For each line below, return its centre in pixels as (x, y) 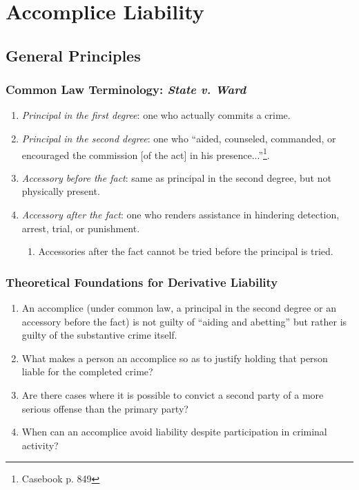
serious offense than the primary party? (105, 408)
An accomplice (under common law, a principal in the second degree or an (179, 308)
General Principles (73, 55)
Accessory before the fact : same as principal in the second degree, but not (176, 177)
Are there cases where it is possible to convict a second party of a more (173, 394)
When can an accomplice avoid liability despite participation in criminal (174, 432)
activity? (40, 445)
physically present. (61, 191)
